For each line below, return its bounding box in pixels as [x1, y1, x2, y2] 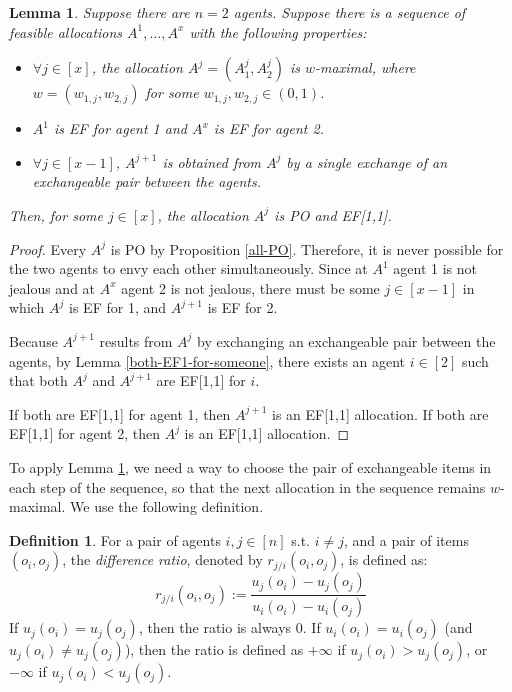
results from [99, 330, 173, 351]
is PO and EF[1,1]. [274, 204, 392, 225]
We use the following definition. [70, 496, 264, 517]
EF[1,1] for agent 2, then [9, 423, 160, 444]
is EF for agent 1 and [53, 118, 187, 139]
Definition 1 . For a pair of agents [9, 529, 221, 550]
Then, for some [9, 204, 103, 225]
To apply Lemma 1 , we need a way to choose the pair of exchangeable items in [9, 456, 492, 477]
